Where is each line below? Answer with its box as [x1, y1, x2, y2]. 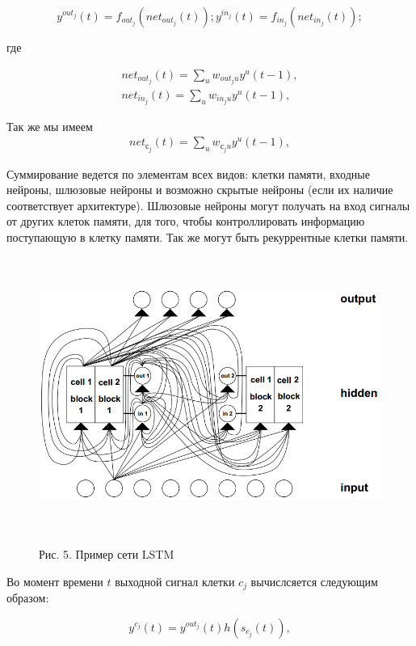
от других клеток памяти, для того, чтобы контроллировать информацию [6, 213, 365, 230]
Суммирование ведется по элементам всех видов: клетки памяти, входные [6, 165, 370, 182]
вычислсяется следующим [250, 572, 378, 589]
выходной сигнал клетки [115, 572, 235, 589]
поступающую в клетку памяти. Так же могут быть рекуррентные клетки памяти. [6, 228, 409, 245]
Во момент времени [6, 572, 103, 589]
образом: [6, 589, 49, 606]
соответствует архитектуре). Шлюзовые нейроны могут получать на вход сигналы [6, 196, 410, 213]
